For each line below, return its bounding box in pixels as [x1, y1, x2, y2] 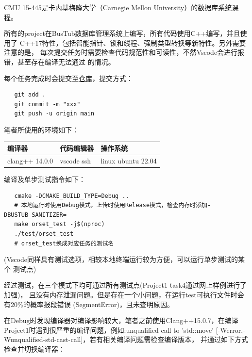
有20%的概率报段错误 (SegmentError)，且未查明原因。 [4, 299, 174, 309]
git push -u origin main [14, 110, 95, 117]
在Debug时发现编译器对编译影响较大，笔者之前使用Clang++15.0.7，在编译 [4, 315, 238, 325]
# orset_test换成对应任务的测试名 [14, 240, 114, 247]
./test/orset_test [14, 230, 74, 237]
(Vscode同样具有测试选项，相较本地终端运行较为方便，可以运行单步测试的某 [4, 254, 245, 264]
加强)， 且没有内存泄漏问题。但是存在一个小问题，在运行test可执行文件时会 [4, 289, 244, 299]
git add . [14, 91, 46, 98]
